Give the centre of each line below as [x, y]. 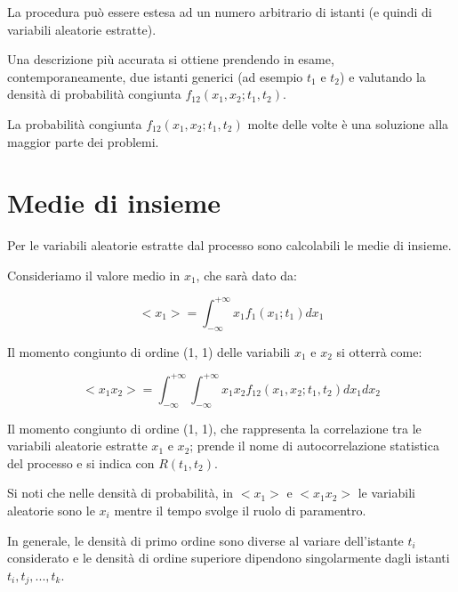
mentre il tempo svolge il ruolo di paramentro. [240, 511]
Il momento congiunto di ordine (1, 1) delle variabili [149, 351]
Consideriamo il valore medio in [94, 275]
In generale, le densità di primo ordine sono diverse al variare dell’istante [205, 540]
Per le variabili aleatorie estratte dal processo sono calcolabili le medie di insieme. [229, 245]
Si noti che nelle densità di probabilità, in [121, 493]
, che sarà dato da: [246, 275]
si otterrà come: [379, 351]
